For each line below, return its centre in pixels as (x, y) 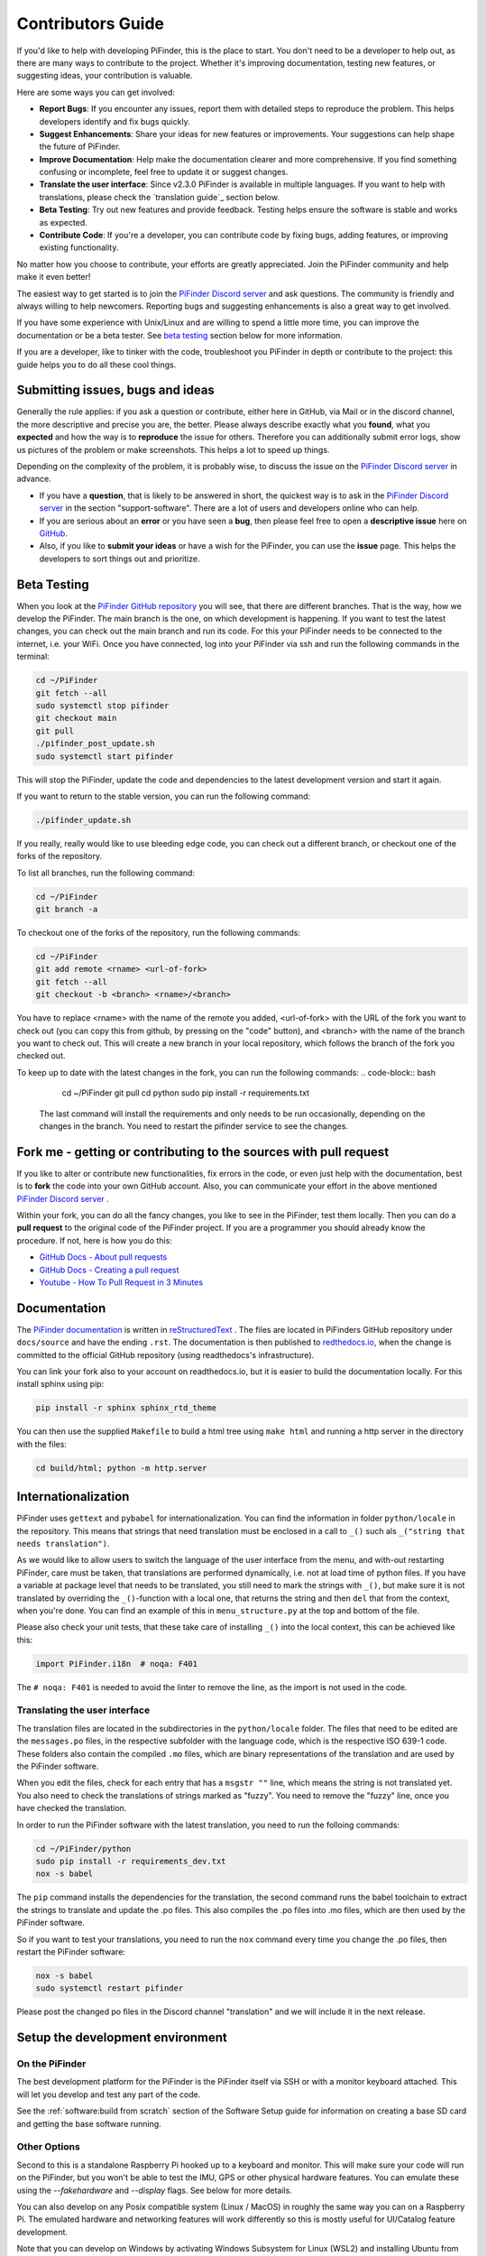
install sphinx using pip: (60, 1384)
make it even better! (54, 277)
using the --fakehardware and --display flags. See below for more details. (154, 2190)
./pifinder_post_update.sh (95, 744)
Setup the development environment (122, 2038)
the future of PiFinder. (80, 147)
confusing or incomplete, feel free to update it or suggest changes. (164, 172)
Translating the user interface (83, 1710)
